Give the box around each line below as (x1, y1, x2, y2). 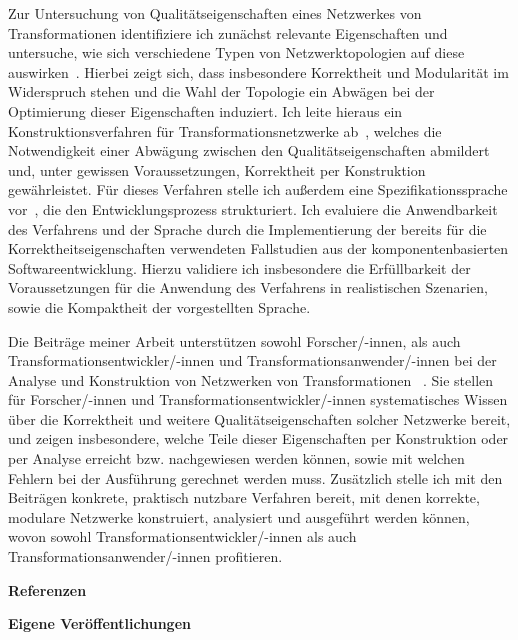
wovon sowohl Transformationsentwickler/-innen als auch (8, 526, 357, 547)
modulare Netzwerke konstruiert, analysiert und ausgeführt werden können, (8, 506, 470, 527)
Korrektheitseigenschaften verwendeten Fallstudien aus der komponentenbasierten (8, 238, 509, 259)
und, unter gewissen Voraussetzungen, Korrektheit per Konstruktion (8, 159, 426, 180)
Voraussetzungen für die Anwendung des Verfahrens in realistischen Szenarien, (8, 277, 488, 298)
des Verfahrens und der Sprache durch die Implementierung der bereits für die (8, 218, 487, 239)
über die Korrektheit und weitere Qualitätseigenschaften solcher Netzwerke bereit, (8, 408, 511, 429)
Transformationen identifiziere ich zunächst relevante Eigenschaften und (8, 22, 448, 43)
